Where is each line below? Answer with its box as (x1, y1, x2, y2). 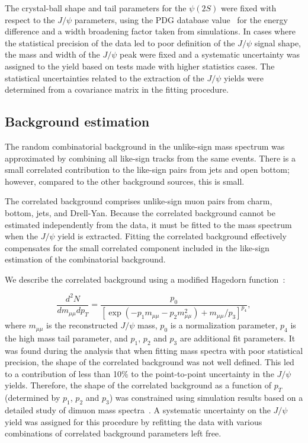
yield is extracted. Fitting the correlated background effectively (57, 230, 287, 242)
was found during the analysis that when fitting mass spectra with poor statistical (5, 344, 303, 356)
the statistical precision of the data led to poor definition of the (5, 36, 235, 49)
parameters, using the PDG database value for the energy (74, 13, 288, 26)
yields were (223, 71, 264, 84)
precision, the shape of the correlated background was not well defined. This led (5, 356, 294, 368)
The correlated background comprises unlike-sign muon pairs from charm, (5, 195, 272, 207)
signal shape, (254, 36, 301, 49)
